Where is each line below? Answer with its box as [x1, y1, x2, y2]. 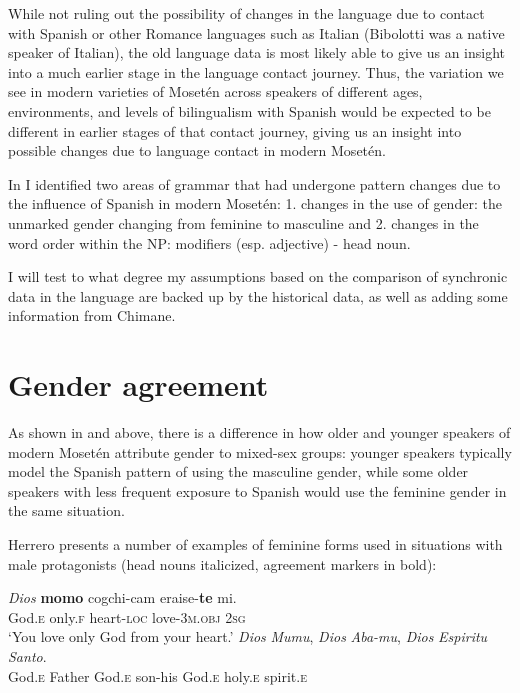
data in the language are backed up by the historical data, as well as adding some [8, 285, 508, 306]
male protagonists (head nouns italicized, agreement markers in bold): [8, 553, 437, 574]
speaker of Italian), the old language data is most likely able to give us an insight [8, 42, 506, 63]
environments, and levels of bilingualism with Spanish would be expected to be [8, 100, 491, 121]
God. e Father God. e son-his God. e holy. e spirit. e [8, 665, 308, 686]
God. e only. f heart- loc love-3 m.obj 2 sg [8, 606, 246, 627]
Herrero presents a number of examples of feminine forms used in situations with [8, 534, 503, 554]
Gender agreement [8, 364, 269, 405]
